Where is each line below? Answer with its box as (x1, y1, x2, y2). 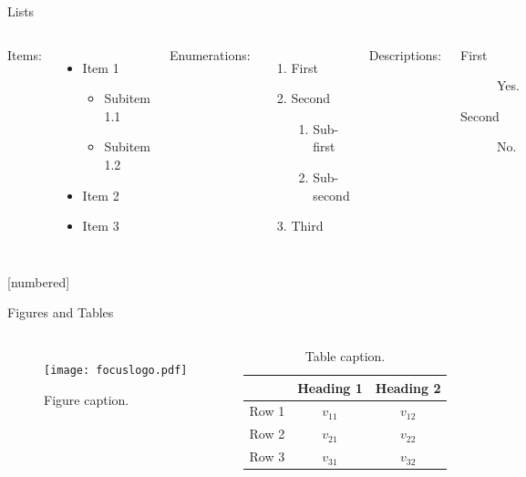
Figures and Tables (7, 303, 114, 322)
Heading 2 (375, 378, 441, 397)
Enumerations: (169, 45, 251, 64)
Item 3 (82, 216, 119, 235)
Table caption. (304, 346, 386, 365)
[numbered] (7, 272, 70, 291)
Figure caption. (44, 389, 129, 409)
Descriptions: (368, 45, 442, 64)
